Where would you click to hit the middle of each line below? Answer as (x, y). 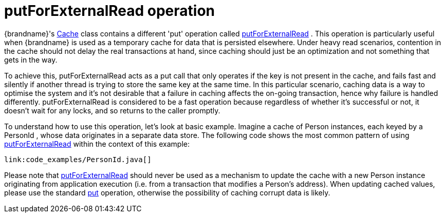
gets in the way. (31, 60)
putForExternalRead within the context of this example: (97, 144)
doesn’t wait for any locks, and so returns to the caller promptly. (112, 110)
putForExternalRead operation (109, 11)
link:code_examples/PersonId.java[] (78, 159)
